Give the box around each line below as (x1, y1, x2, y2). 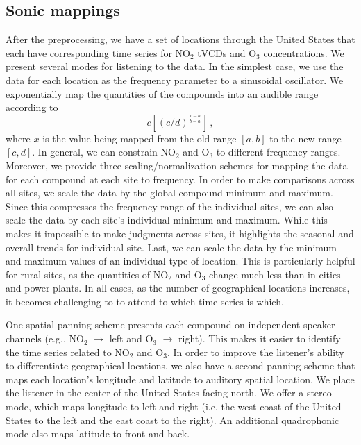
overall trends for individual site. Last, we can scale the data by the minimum (6, 240, 337, 254)
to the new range (269, 131, 342, 145)
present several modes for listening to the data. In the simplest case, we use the (6, 59, 344, 74)
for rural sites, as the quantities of (6, 267, 151, 281)
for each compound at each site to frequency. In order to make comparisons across (6, 171, 355, 186)
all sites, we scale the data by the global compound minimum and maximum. (6, 185, 333, 200)
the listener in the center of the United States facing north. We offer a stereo (6, 385, 332, 400)
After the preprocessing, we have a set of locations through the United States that (6, 32, 355, 47)
